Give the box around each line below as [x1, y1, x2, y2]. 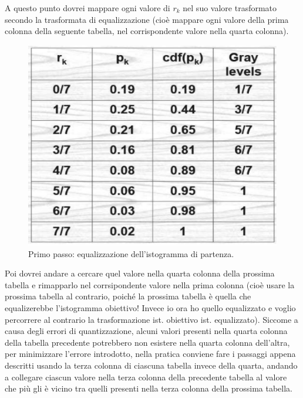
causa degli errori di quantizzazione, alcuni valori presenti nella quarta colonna [5, 325, 288, 337]
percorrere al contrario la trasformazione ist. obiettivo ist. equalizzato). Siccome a [5, 313, 298, 325]
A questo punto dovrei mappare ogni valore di [5, 2, 170, 14]
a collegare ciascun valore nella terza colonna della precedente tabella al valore [5, 370, 287, 383]
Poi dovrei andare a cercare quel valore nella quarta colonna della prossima [5, 267, 275, 279]
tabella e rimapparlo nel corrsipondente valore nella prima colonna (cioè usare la [5, 278, 295, 291]
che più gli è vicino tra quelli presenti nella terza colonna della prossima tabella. [5, 382, 292, 394]
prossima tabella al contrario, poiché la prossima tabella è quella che [5, 290, 251, 302]
